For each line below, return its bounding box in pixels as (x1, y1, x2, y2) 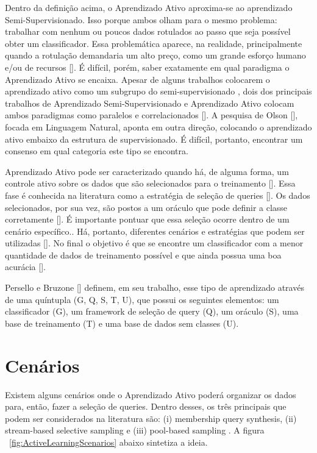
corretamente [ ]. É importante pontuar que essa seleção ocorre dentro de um (5, 213, 290, 226)
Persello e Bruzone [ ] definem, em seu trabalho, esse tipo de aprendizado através (5, 281, 304, 294)
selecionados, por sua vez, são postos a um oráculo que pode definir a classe (5, 201, 288, 213)
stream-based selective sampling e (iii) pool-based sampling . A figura (5, 424, 265, 437)
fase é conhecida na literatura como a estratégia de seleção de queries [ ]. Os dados (5, 188, 310, 201)
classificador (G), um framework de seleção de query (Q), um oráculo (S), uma (5, 305, 299, 318)
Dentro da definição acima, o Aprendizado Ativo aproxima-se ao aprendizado (5, 1, 293, 13)
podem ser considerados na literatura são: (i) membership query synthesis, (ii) (5, 412, 297, 424)
